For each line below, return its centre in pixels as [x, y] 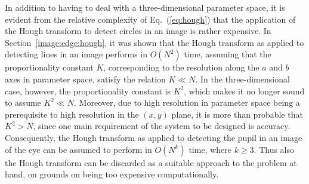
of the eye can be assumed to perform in [78, 149]
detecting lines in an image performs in [76, 54]
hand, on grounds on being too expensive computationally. [112, 174]
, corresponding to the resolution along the [181, 67]
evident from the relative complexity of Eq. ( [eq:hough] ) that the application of [150, 19]
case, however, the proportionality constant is [88, 91]
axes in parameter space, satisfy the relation [85, 79]
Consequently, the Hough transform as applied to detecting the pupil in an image [154, 137]
